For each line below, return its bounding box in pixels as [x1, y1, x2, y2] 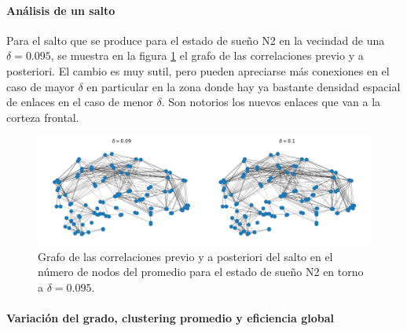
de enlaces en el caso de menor [6, 94, 153, 110]
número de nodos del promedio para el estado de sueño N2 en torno [38, 263, 364, 280]
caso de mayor [6, 78, 75, 94]
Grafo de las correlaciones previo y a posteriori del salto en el [38, 248, 333, 264]
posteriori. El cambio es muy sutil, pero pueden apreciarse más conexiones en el [6, 62, 390, 79]
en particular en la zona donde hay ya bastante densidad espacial [86, 78, 401, 94]
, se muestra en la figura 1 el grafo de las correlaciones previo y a [50, 47, 364, 64]
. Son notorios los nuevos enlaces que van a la [161, 94, 381, 110]
